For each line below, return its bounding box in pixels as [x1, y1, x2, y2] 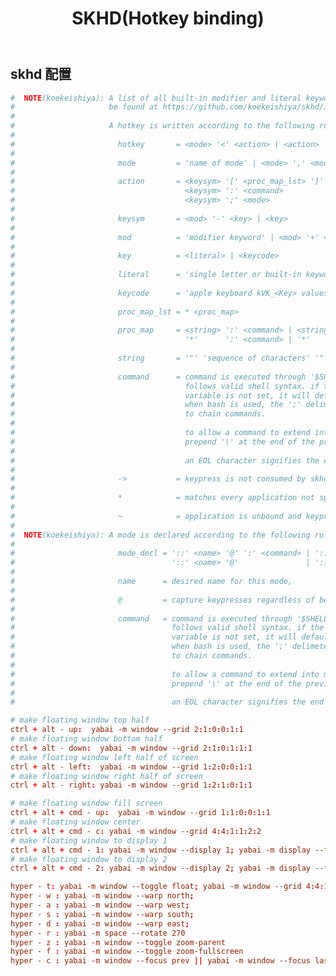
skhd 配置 [10, 66, 72, 83]
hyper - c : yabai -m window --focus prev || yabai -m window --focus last [10, 956, 333, 966]
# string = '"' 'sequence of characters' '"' [10, 353, 329, 364]
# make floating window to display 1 [10, 835, 168, 846]
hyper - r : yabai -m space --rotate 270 [10, 928, 186, 938]
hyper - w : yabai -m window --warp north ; [10, 891, 195, 901]
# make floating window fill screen [10, 798, 163, 809]
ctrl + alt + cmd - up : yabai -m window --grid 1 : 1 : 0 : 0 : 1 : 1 [10, 808, 271, 818]
